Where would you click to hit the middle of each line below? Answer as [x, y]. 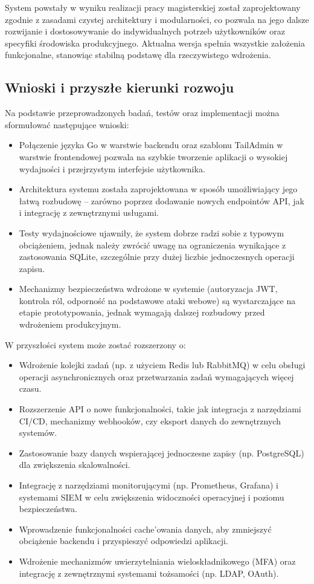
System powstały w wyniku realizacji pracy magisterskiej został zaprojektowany [153, 7]
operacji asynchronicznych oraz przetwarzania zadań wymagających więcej [156, 376]
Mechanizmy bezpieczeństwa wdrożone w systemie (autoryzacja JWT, [148, 289]
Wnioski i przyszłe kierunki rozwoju [120, 87]
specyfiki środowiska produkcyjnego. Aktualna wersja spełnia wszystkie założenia [155, 43]
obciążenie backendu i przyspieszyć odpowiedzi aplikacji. [123, 541]
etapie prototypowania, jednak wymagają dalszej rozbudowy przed [142, 312]
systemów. [38, 433]
